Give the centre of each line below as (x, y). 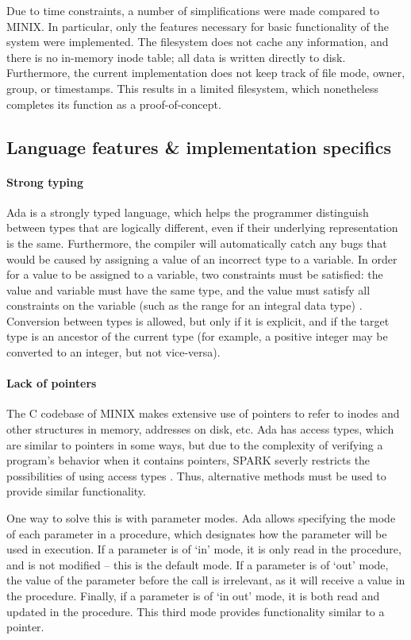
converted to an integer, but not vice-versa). (113, 352)
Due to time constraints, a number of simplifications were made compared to (193, 10)
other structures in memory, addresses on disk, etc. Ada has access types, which (200, 429)
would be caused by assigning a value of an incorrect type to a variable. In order (202, 258)
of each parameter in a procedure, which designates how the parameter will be (197, 533)
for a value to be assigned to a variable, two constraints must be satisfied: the (195, 274)
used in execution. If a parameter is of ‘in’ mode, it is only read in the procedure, (204, 549)
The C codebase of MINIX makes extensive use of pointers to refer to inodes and (203, 413)
